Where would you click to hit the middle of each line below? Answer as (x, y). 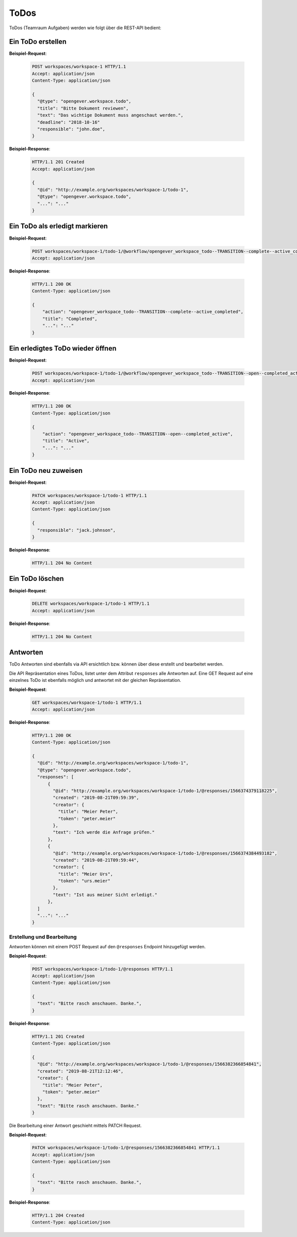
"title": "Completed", (70, 319)
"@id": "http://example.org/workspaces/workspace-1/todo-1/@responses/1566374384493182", (165, 853)
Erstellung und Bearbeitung (43, 937)
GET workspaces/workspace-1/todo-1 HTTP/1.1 (87, 702)
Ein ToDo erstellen (38, 42)
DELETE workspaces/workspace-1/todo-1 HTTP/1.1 (91, 604)
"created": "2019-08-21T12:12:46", (80, 1071)
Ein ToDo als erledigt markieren (59, 226)
